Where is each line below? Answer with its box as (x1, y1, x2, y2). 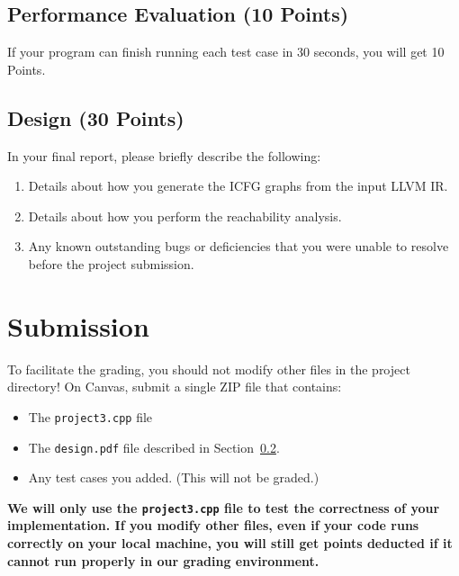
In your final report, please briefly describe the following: (7, 146, 321, 165)
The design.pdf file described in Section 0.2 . (28, 437, 280, 456)
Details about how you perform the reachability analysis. (28, 206, 342, 225)
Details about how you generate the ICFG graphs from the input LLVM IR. (28, 176, 448, 195)
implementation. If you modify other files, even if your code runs (7, 516, 419, 535)
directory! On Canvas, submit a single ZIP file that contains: (7, 377, 342, 396)
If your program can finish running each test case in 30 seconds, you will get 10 (7, 42, 445, 61)
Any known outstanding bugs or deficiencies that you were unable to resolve (28, 237, 449, 256)
